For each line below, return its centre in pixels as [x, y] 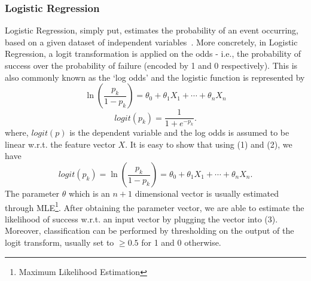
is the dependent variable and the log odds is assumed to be [179, 132]
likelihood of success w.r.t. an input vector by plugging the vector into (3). [141, 219]
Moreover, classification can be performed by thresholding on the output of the [150, 230]
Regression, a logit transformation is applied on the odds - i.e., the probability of [153, 54]
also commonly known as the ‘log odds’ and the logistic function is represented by [155, 77]
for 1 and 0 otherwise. [181, 242]
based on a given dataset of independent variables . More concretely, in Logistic [151, 42]
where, [17, 132]
